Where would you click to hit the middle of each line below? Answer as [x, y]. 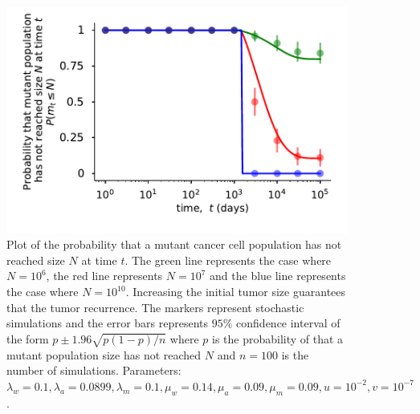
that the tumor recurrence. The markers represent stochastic [155, 307]
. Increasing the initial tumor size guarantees [236, 292]
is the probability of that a [278, 338]
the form [28, 338]
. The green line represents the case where [228, 260]
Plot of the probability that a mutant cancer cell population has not [174, 244]
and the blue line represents [278, 276]
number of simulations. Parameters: [94, 370]
